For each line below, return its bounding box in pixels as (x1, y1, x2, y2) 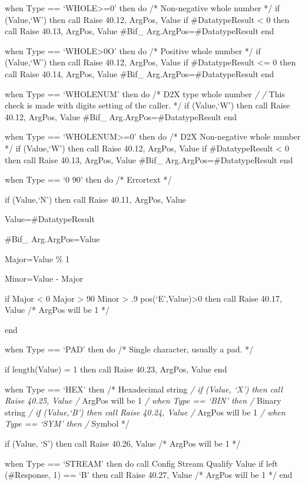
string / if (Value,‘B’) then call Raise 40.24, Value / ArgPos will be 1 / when (5, 405, 286, 418)
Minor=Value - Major (5, 272, 84, 285)
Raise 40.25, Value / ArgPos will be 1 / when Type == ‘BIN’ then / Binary (5, 394, 281, 407)
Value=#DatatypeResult (5, 213, 95, 225)
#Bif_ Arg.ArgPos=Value (5, 232, 100, 245)
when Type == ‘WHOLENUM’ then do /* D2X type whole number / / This (5, 87, 285, 100)
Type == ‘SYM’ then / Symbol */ (5, 417, 130, 430)
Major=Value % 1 (5, 252, 70, 265)
